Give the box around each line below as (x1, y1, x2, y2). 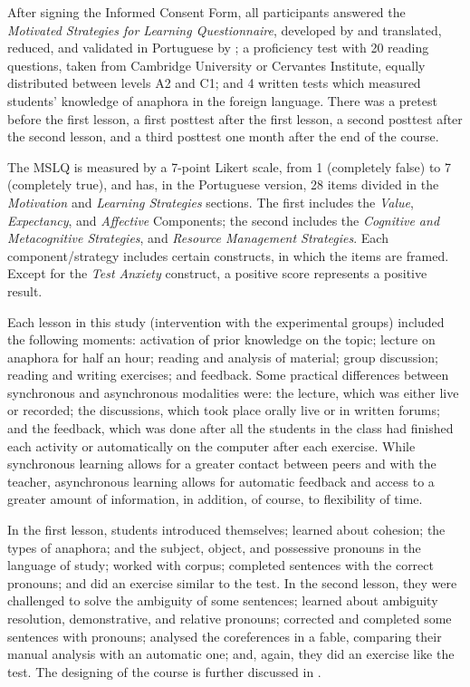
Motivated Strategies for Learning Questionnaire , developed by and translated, (7, 20, 442, 39)
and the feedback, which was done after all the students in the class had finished (7, 419, 454, 438)
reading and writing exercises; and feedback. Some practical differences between (7, 365, 449, 384)
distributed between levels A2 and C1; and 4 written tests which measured (7, 73, 421, 92)
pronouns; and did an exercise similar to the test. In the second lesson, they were (7, 573, 457, 592)
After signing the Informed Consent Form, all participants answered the (7, 3, 406, 21)
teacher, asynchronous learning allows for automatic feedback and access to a (7, 471, 435, 490)
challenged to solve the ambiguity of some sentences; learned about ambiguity (7, 591, 438, 610)
